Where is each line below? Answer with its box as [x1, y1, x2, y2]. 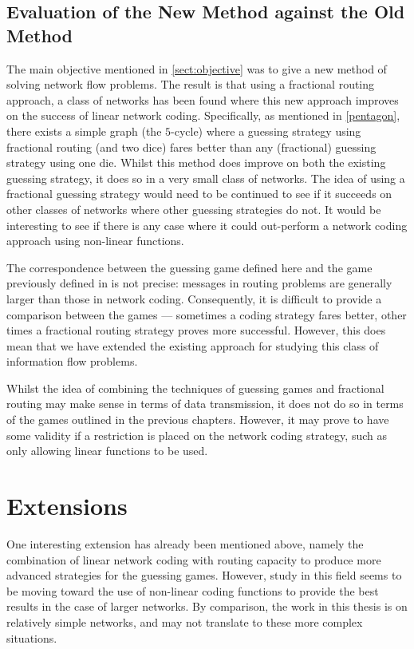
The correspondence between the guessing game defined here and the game [6, 259, 373, 275]
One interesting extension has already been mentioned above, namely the [6, 535, 364, 552]
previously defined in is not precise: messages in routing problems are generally [6, 275, 392, 291]
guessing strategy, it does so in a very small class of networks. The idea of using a [6, 169, 405, 186]
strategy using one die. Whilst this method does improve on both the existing [6, 154, 386, 171]
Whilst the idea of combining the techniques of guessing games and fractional [6, 379, 384, 396]
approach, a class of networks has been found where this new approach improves [6, 91, 399, 108]
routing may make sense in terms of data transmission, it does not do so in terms [6, 395, 404, 412]
